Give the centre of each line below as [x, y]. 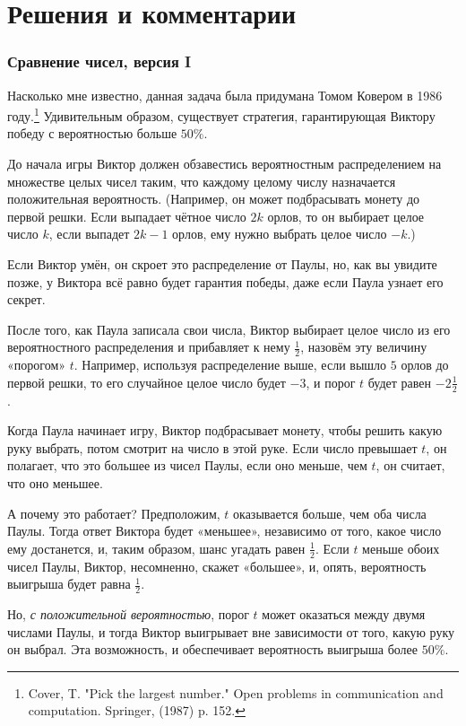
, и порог [331, 382]
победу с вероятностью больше [92, 133]
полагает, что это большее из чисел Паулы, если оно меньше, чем [187, 465]
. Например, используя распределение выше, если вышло [230, 365]
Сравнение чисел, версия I [99, 61]
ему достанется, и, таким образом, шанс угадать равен [156, 548]
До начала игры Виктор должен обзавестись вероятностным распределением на [224, 164]
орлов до [425, 365]
